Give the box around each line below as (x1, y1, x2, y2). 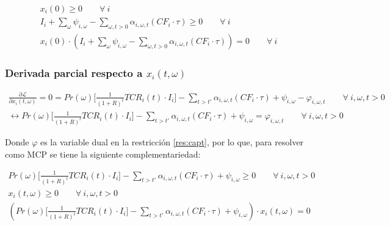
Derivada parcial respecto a (5, 65, 143, 80)
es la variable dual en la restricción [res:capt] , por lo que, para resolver (40, 135, 304, 148)
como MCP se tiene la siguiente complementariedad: (5, 147, 201, 160)
